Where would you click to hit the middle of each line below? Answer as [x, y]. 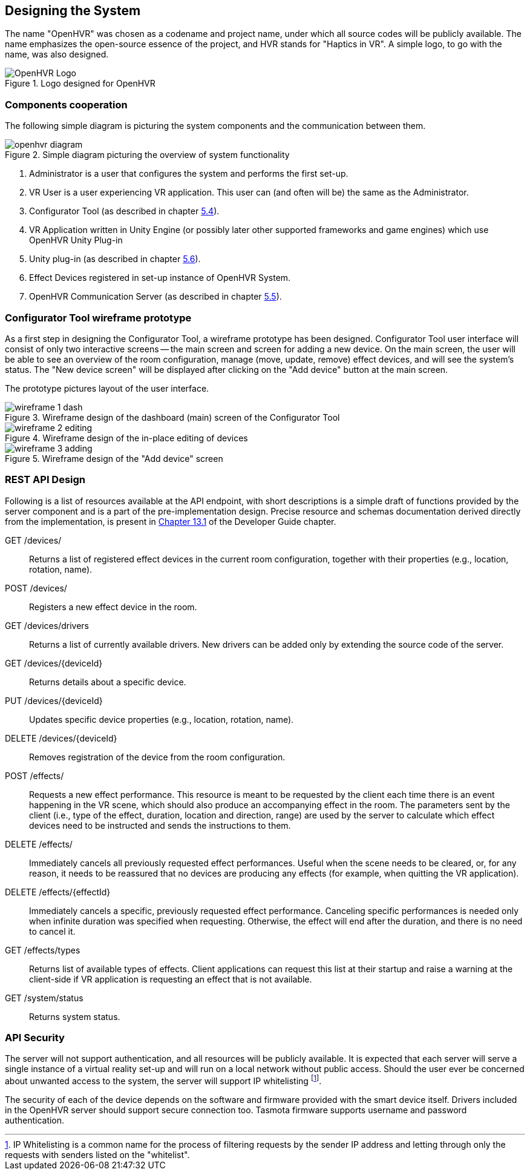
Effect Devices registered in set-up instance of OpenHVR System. [160, 278]
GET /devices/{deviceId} [54, 663]
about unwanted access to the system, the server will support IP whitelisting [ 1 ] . [163, 1080]
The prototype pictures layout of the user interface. [107, 388]
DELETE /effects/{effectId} [58, 892]
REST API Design [45, 480]
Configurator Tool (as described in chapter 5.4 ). [124, 211]
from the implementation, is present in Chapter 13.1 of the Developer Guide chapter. [171, 521]
